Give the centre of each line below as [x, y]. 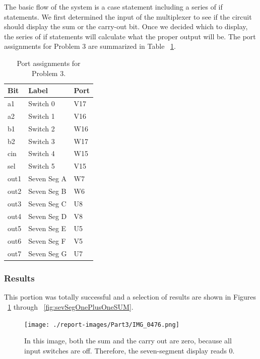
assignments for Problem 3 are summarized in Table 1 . [90, 46]
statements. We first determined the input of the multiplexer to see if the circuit [128, 16]
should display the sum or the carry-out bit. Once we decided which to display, [126, 26]
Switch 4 [42, 153]
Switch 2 [42, 128]
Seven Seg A [48, 178]
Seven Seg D [48, 216]
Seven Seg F [47, 241]
